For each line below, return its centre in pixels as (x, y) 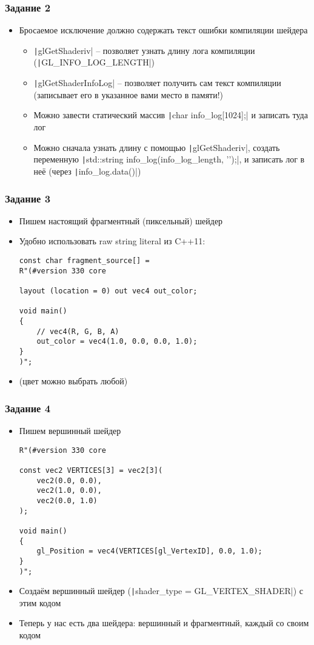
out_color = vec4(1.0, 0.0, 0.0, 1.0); (117, 342)
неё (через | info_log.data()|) (87, 171)
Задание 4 (28, 408)
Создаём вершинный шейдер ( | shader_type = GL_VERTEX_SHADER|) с (161, 591)
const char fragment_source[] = (84, 261)
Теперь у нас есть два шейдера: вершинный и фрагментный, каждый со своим (164, 623)
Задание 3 (28, 198)
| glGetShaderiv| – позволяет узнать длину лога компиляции (144, 50)
